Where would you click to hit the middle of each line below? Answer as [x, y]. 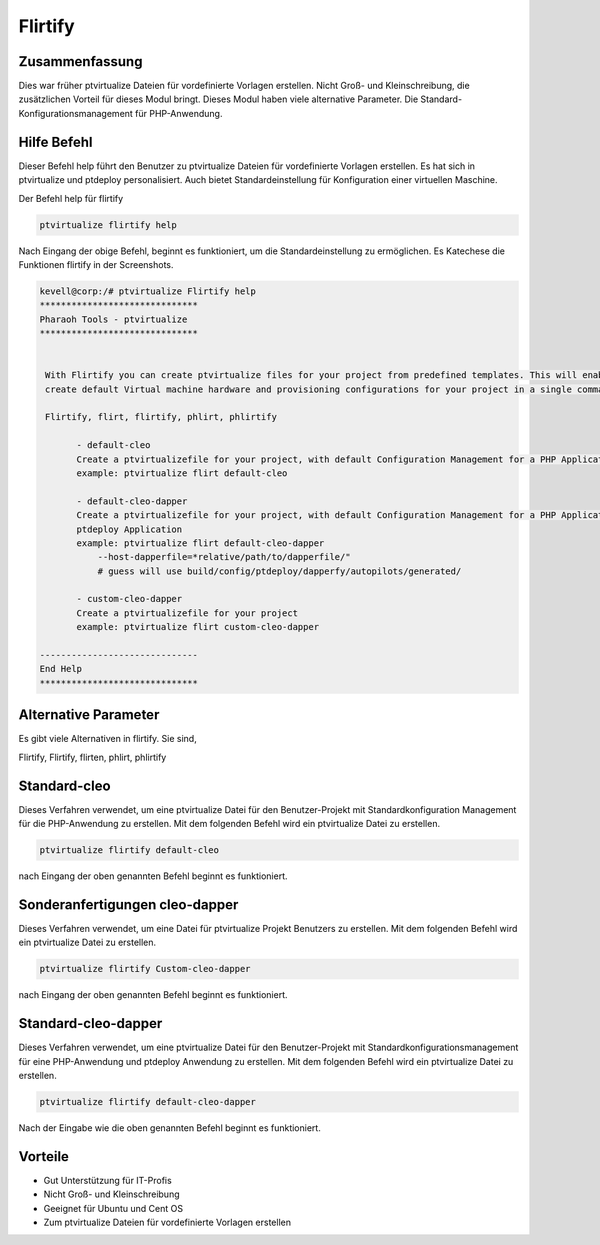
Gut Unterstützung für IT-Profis [107, 1180]
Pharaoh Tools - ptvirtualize [113, 319]
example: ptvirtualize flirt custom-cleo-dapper [198, 627]
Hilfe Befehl [56, 141]
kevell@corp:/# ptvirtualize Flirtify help [148, 291]
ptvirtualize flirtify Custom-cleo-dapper [145, 969]
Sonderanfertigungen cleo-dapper [128, 904]
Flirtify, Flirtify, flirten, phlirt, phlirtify [92, 757]
